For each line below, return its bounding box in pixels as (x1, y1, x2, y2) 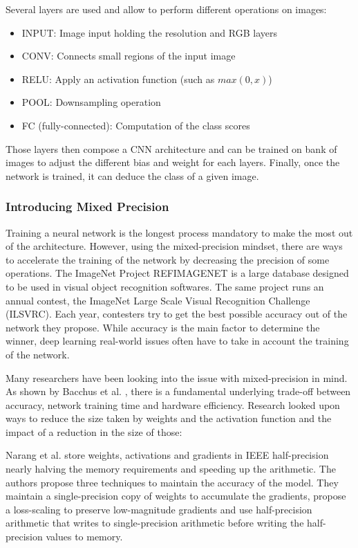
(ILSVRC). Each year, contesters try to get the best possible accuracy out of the (6, 307, 348, 321)
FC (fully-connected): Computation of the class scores (21, 118, 250, 132)
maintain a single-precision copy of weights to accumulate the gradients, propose (6, 488, 346, 503)
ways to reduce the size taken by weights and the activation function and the (6, 411, 332, 426)
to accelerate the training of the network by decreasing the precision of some (6, 252, 330, 266)
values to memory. (46, 529, 123, 544)
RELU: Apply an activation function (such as (21, 71, 215, 86)
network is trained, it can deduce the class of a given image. (6, 168, 259, 183)
